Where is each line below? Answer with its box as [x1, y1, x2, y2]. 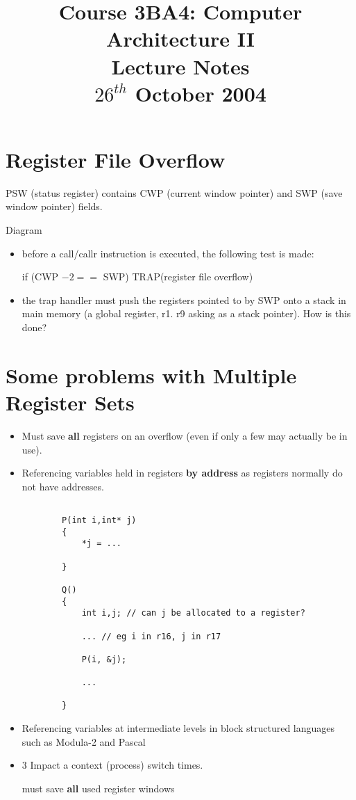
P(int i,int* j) [62, 515, 137, 525]
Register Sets [6, 388, 135, 416]
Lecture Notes [111, 51, 250, 80]
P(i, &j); [81, 654, 127, 664]
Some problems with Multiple [6, 360, 297, 389]
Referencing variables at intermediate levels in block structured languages [22, 721, 335, 735]
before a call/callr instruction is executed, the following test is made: [22, 246, 314, 260]
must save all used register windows [22, 781, 175, 795]
